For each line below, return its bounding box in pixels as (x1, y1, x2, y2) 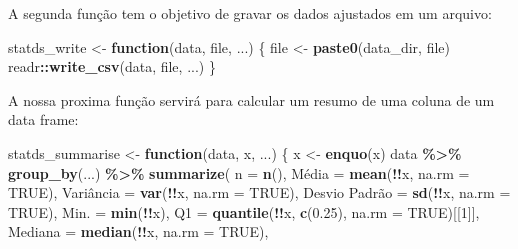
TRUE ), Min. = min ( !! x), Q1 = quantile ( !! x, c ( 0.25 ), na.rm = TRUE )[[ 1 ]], (8, 201, 480, 222)
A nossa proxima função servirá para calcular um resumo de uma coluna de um (8, 89, 495, 110)
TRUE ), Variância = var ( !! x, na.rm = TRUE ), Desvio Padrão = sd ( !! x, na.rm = (8, 182, 511, 203)
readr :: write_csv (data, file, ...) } (8, 56, 216, 77)
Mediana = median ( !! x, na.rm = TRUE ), (8, 221, 269, 242)
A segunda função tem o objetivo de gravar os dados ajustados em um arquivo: (8, 3, 492, 23)
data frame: (8, 109, 79, 130)
